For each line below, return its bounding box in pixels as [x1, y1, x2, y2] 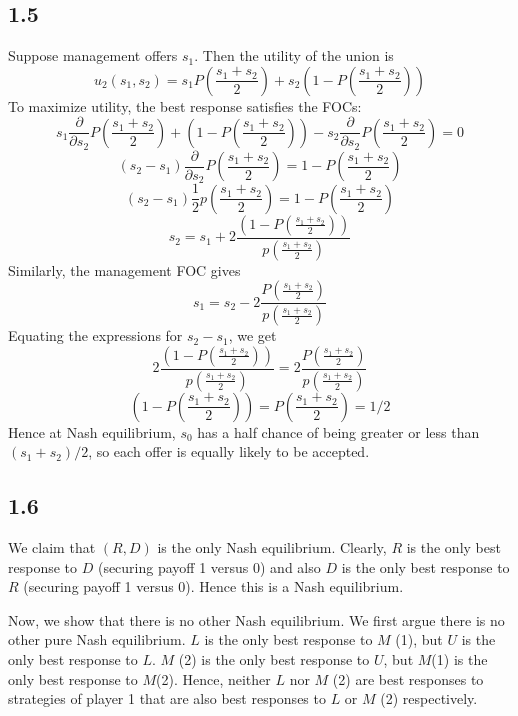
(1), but [395, 629, 443, 650]
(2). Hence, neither [156, 668, 271, 689]
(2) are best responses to [332, 668, 484, 689]
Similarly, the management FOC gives [8, 259, 241, 280]
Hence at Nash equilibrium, [8, 421, 176, 442]
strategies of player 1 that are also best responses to [8, 688, 326, 709]
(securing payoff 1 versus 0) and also [97, 556, 321, 577]
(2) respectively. [380, 688, 478, 709]
